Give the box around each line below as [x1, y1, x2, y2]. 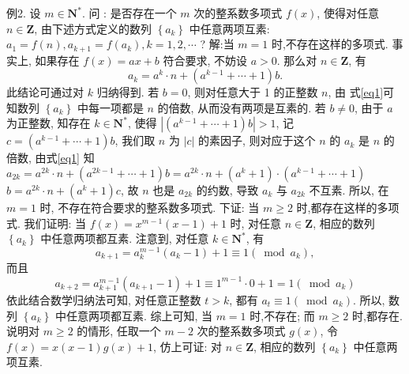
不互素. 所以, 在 [309, 182, 389, 198]
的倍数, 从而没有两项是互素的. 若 [157, 99, 326, 115]
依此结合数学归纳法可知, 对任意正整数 [6, 291, 201, 308]
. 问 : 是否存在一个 [81, 5, 177, 21]
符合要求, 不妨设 [163, 51, 248, 68]
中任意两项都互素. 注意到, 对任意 [40, 230, 209, 247]
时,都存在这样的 [296, 199, 377, 216]
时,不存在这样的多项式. [271, 36, 388, 52]
